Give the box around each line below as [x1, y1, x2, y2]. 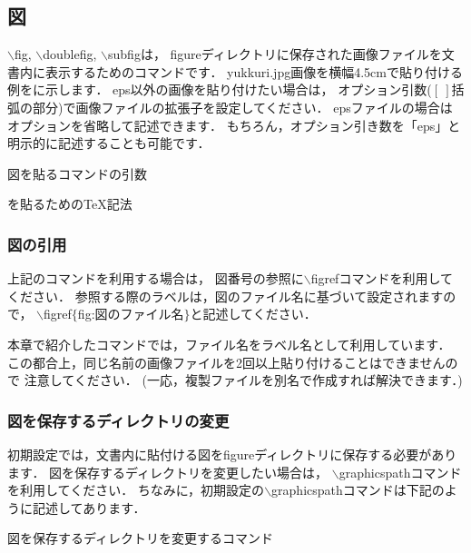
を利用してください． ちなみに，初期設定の [7, 480, 265, 499]
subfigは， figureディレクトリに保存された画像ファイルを [108, 44, 442, 64]
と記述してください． [190, 304, 317, 323]
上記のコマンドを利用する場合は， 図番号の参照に [7, 269, 304, 288]
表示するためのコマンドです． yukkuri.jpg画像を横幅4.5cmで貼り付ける [44, 62, 463, 81]
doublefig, [43, 44, 97, 64]
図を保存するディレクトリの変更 [7, 409, 230, 431]
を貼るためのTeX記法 [7, 194, 132, 213]
